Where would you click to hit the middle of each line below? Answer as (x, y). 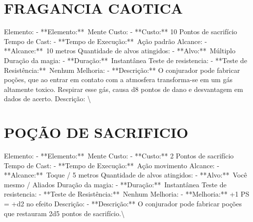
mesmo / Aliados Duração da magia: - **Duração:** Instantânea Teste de (115, 184)
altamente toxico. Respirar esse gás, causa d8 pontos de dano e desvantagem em (124, 89)
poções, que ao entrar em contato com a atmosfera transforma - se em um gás (118, 79)
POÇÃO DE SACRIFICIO (96, 132)
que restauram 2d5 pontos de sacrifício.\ (64, 213)
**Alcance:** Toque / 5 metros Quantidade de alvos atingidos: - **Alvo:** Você (126, 175)
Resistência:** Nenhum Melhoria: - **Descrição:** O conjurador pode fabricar (122, 70)
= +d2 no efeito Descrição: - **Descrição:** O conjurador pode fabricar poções (123, 203)
